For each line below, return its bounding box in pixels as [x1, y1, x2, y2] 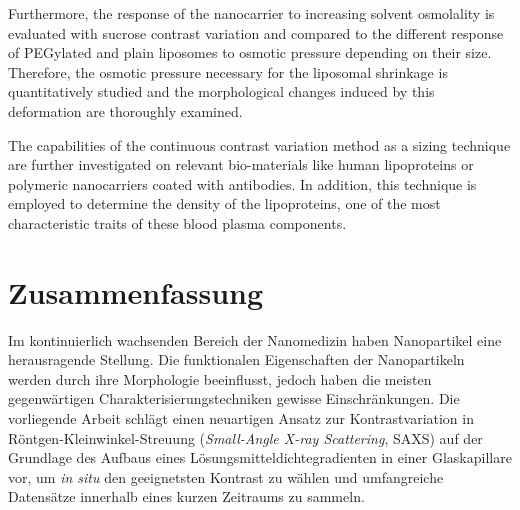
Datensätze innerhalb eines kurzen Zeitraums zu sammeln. [8, 486, 365, 507]
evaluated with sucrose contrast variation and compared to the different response [8, 22, 504, 43]
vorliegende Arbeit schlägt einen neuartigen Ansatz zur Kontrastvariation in [8, 408, 474, 429]
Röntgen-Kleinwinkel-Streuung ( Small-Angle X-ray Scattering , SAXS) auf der [8, 427, 483, 448]
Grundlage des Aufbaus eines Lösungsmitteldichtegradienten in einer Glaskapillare [8, 447, 512, 468]
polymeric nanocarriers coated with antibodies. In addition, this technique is [8, 173, 477, 194]
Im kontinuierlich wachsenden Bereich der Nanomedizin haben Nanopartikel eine [8, 329, 502, 350]
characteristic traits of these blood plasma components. [8, 212, 347, 233]
